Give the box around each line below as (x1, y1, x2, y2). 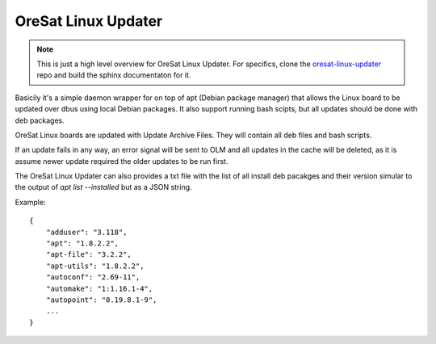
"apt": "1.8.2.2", (45, 239, 119, 248)
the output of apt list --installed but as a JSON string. (15, 182, 193, 192)
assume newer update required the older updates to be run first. (15, 156, 228, 166)
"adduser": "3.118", (45, 227, 128, 237)
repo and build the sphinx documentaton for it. (36, 70, 191, 80)
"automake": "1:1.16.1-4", (45, 283, 153, 293)
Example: (15, 197, 46, 207)
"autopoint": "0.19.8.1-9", (45, 295, 157, 304)
